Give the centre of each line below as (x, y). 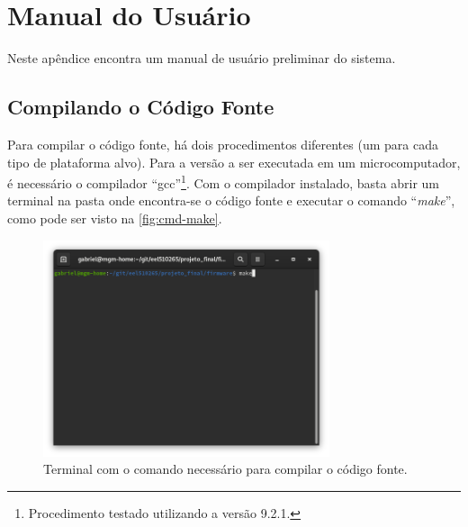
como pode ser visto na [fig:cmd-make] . (115, 218)
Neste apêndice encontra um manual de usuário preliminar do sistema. (202, 58)
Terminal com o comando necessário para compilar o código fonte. (225, 469)
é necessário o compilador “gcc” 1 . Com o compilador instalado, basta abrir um (223, 182)
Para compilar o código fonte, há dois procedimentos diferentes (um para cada (223, 144)
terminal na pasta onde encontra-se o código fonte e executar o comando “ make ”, (231, 200)
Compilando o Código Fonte (141, 107)
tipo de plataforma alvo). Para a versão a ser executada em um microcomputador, (234, 162)
